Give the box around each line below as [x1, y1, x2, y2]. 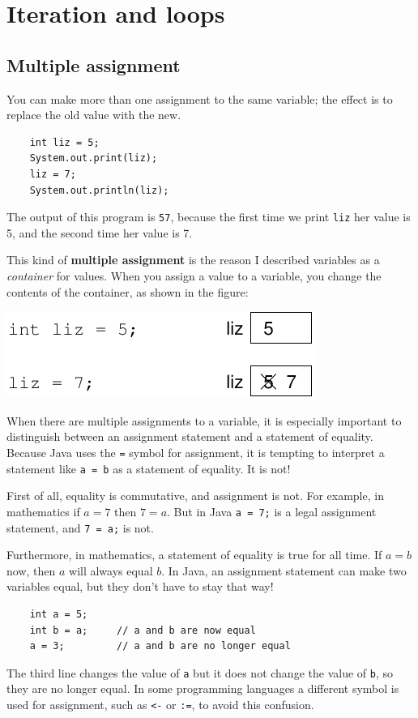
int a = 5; [29, 608, 88, 620]
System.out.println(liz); [29, 184, 169, 196]
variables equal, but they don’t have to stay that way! [6, 578, 274, 595]
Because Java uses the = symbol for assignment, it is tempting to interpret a [6, 443, 385, 460]
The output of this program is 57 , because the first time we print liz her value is [6, 208, 411, 225]
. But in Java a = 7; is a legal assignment [167, 502, 377, 519]
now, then [6, 562, 56, 579]
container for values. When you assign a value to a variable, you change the [6, 267, 382, 284]
